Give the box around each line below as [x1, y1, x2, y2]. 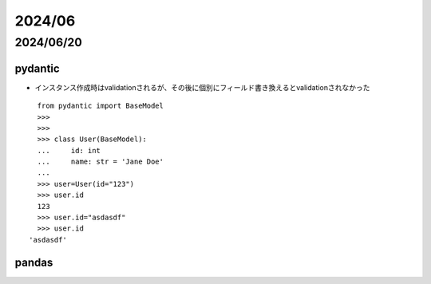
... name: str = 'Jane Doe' [37, 157, 164, 167]
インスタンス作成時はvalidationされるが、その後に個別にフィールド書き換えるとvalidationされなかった [34, 82, 370, 92]
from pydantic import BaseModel [37, 101, 164, 111]
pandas [14, 255, 53, 269]
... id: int [37, 146, 101, 155]
